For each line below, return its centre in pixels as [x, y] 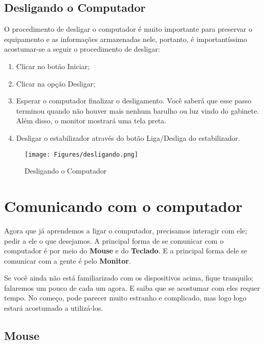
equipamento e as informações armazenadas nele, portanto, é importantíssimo [126, 39]
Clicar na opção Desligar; [56, 83]
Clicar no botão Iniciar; [53, 66]
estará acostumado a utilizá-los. [54, 308]
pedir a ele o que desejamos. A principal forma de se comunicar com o [114, 240]
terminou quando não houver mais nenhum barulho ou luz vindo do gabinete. [138, 110]
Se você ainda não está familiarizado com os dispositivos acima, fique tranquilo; [129, 278]
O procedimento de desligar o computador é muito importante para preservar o [128, 29]
